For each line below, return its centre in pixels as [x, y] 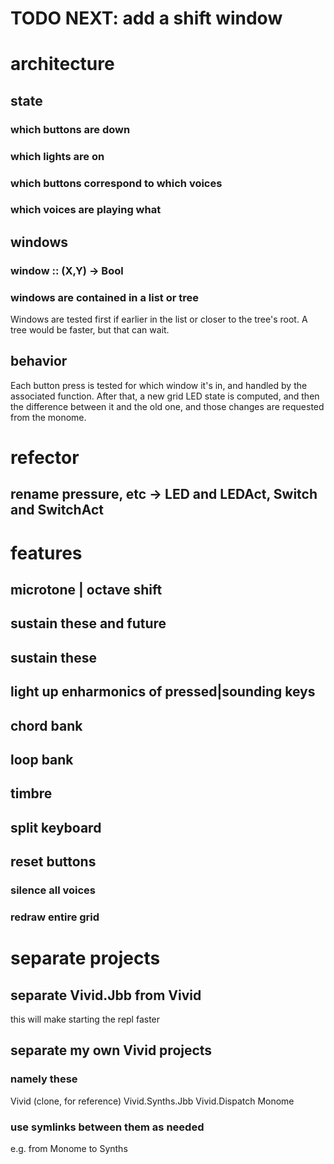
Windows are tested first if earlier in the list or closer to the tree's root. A [159, 319]
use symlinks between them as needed [107, 1127]
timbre [31, 793]
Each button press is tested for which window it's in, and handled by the [159, 385]
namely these [44, 1079]
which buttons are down [70, 129]
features [46, 553]
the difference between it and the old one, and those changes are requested [167, 406]
